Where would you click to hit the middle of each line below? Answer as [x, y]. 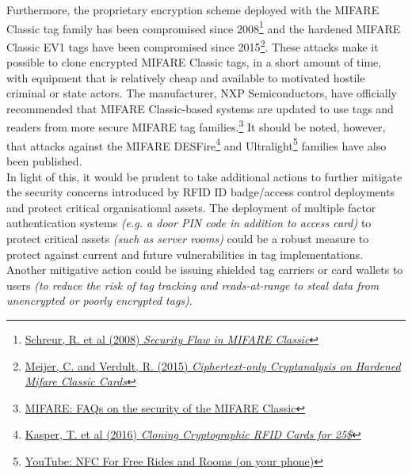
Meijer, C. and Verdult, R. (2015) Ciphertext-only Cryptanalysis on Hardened [213, 365]
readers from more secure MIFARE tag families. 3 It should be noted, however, [196, 126]
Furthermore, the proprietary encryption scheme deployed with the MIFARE [193, 9]
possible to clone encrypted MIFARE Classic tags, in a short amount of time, [194, 62]
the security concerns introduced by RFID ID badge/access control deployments [201, 192]
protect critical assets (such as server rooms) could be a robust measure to [188, 238]
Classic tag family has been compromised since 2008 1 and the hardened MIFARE [204, 27]
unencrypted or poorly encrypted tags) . [99, 300]
